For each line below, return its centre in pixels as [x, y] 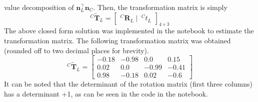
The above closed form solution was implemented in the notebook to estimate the [129, 31]
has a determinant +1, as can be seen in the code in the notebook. [106, 93]
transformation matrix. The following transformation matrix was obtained [117, 40]
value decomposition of [39, 7]
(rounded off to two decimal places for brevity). [76, 50]
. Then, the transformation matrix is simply [160, 7]
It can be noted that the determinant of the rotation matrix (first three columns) [128, 84]
